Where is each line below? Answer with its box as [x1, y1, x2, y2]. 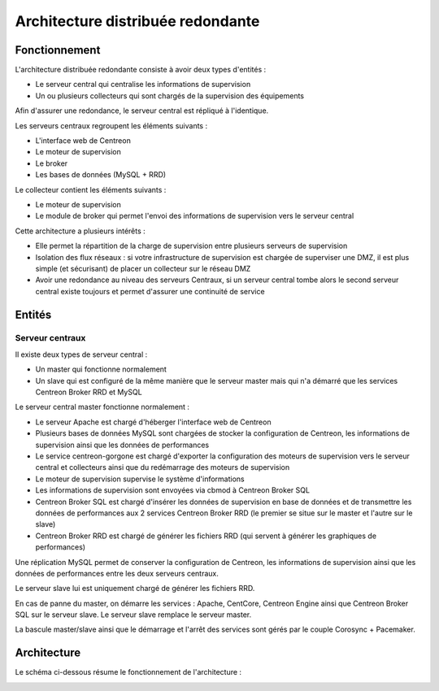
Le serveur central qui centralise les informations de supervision [35, 80, 251, 89]
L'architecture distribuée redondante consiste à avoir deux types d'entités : [15, 65, 267, 75]
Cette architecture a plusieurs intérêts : [15, 226, 146, 236]
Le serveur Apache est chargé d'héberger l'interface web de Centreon [35, 417, 272, 427]
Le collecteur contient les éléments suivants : [15, 185, 167, 194]
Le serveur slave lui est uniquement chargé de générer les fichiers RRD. [15, 584, 255, 593]
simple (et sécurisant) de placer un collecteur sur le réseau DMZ [35, 263, 251, 273]
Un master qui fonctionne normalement [35, 364, 167, 374]
